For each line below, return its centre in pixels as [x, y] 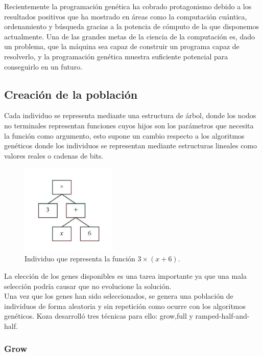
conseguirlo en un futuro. [43, 66]
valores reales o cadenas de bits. [54, 155]
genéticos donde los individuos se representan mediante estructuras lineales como [131, 146]
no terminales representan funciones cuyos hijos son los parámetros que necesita [129, 125]
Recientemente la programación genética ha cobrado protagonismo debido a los [128, 6]
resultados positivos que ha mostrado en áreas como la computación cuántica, [126, 16]
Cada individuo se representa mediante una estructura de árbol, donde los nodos [130, 115]
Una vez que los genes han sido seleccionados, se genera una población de [119, 296]
